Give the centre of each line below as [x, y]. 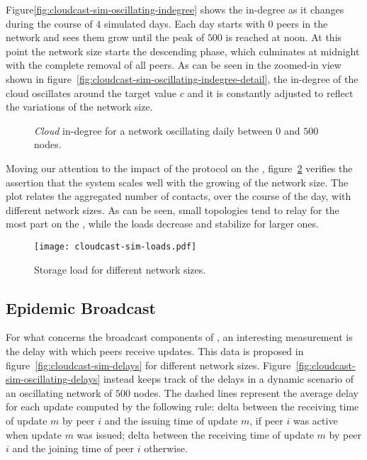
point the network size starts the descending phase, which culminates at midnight [183, 51]
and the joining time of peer [73, 448]
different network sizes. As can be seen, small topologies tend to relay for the [173, 209]
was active [315, 420]
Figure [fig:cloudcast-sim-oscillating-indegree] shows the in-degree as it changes [175, 9]
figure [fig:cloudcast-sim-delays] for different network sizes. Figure [148, 365]
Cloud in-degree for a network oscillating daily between [153, 130]
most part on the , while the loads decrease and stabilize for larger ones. [162, 224]
